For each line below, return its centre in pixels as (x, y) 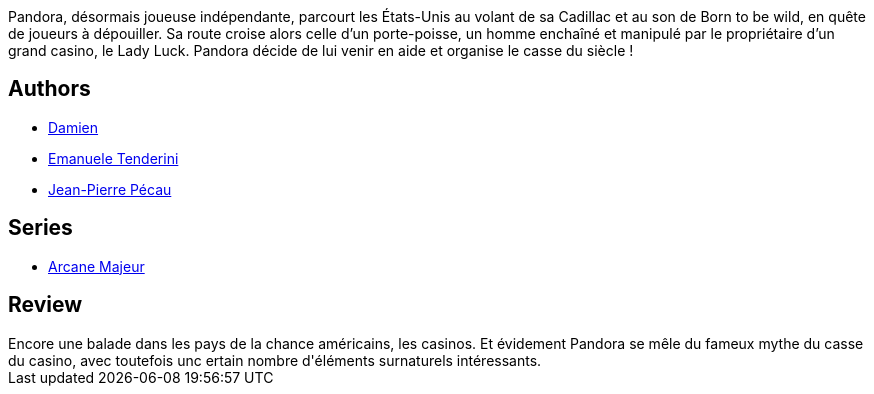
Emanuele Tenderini (113, 158)
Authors (49, 89)
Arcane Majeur (96, 266)
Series (40, 228)
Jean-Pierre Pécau (110, 189)
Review (45, 305)
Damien (73, 127)
